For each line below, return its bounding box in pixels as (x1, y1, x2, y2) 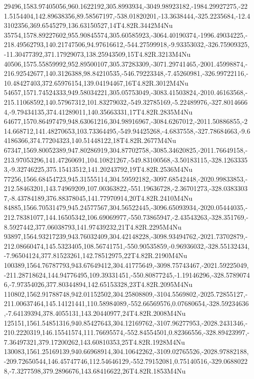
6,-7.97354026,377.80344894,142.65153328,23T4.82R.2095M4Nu (4, 279, 193, 289)
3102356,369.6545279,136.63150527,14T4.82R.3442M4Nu (4, 20, 173, 30)
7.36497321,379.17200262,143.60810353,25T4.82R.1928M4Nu (4, 336, 185, 347)
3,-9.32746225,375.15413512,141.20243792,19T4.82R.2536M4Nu (4, 164, 193, 174)
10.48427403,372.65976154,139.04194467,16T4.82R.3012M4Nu (4, 77, 188, 88)
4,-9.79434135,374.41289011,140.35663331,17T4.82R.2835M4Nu (4, 106, 193, 117)
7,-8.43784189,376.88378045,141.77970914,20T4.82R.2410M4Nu (4, 192, 193, 203)
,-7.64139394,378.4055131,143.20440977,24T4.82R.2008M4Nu (4, 308, 186, 318)
